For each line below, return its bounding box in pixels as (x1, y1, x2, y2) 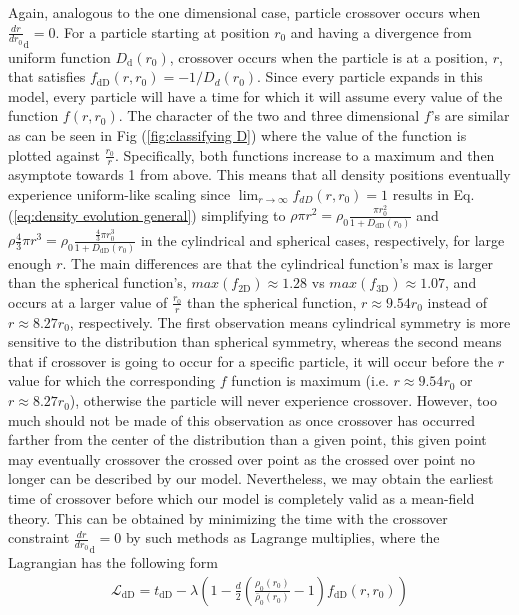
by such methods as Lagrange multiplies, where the (125, 527, 440, 548)
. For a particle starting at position (55, 21, 270, 42)
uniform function (8, 46, 111, 67)
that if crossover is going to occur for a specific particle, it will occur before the (8, 350, 494, 371)
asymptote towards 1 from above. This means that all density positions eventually (8, 164, 511, 185)
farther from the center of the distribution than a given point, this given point (8, 429, 487, 450)
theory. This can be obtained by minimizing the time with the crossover (8, 507, 448, 528)
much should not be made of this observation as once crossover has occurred (8, 409, 475, 430)
